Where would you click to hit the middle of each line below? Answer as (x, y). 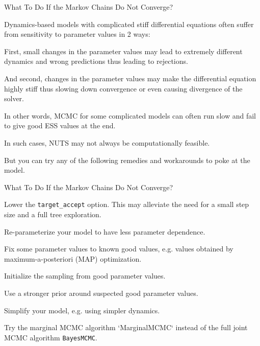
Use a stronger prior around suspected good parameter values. (101, 293)
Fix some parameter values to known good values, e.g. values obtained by (119, 249)
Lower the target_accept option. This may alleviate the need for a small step (127, 204)
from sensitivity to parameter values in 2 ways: (77, 34)
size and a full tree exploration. (53, 214)
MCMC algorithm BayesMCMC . (51, 337)
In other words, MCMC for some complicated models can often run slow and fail (130, 115)
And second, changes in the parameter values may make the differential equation (130, 78)
